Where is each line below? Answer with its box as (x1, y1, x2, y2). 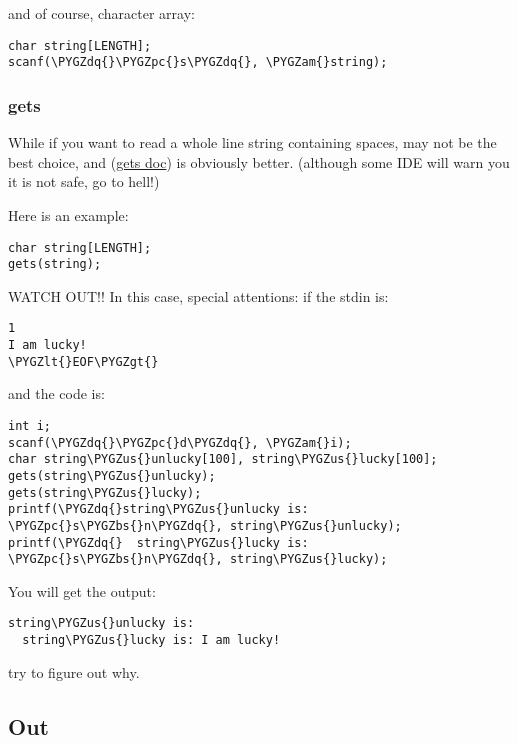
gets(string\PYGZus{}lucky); (8, 485, 202, 500)
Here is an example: (8, 204, 129, 225)
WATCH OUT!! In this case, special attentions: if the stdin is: (8, 285, 389, 306)
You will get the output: (8, 580, 156, 601)
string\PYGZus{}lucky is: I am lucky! (22, 633, 281, 648)
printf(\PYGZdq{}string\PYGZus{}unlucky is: (8, 502, 309, 517)
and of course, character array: (8, 3, 195, 23)
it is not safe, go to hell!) (8, 171, 160, 192)
